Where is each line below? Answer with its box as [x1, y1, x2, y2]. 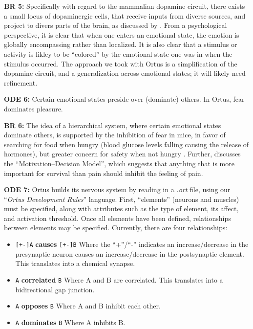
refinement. [4, 77, 38, 88]
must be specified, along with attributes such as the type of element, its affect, [4, 203, 239, 214]
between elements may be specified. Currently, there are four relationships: [4, 222, 228, 233]
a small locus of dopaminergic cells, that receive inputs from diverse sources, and [4, 10, 246, 21]
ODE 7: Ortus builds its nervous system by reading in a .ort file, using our [4, 184, 231, 195]
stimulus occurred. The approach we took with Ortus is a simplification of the [4, 58, 237, 68]
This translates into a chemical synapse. [15, 258, 135, 268]
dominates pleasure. [4, 103, 63, 113]
